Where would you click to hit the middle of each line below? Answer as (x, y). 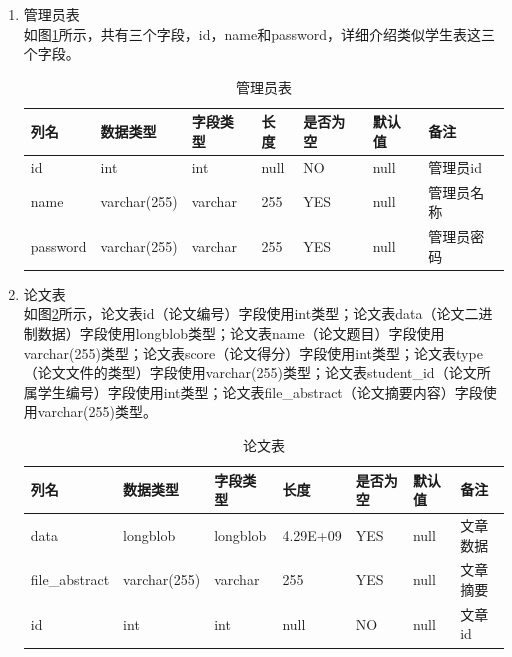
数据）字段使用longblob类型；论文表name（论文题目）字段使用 (241, 332)
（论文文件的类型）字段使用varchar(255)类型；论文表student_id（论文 (250, 372)
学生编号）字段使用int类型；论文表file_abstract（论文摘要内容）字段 (260, 391)
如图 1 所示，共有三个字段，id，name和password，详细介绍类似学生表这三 (259, 33)
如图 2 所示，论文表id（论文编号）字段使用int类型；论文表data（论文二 (251, 313)
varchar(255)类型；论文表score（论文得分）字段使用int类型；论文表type (253, 352)
